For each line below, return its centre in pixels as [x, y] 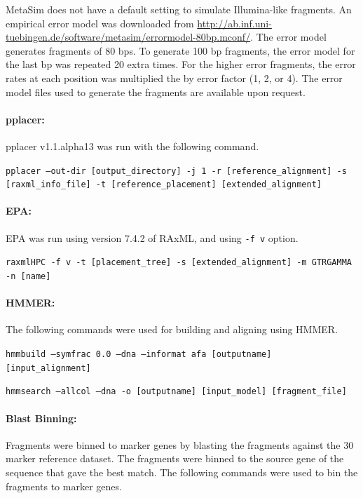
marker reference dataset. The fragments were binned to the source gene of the [175, 458]
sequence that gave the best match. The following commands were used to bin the [182, 472]
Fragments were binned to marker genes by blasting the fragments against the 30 [180, 444]
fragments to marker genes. [64, 486]
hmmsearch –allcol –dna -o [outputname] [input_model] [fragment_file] [176, 392]
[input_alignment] [48, 368]
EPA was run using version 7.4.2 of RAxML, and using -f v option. [152, 237]
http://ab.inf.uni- [234, 23]
